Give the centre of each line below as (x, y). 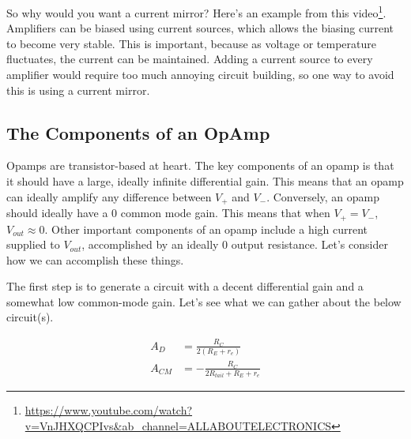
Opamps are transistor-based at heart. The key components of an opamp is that (200, 165)
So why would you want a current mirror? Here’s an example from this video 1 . (196, 11)
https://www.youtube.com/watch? (109, 410)
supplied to (33, 244)
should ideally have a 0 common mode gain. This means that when (168, 213)
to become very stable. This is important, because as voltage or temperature (191, 43)
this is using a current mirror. (78, 90)
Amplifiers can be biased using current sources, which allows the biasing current (200, 28)
